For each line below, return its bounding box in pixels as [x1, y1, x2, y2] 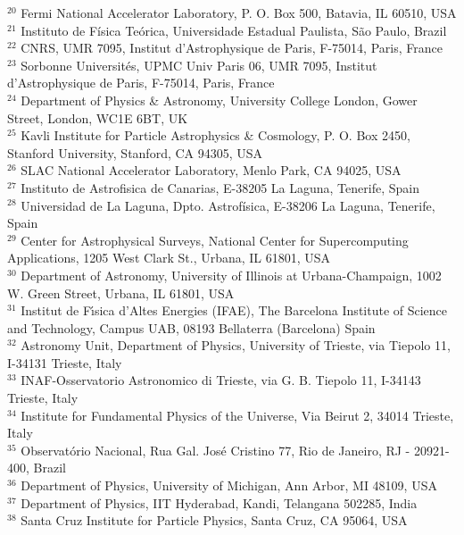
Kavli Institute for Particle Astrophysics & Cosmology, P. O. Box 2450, [21, 126, 410, 145]
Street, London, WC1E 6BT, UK [7, 108, 188, 127]
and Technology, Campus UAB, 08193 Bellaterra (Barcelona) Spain [7, 318, 376, 337]
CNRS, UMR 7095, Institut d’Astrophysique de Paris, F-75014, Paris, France [21, 38, 443, 57]
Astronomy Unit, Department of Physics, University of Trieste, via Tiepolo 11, [21, 336, 451, 355]
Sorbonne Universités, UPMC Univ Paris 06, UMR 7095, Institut [21, 55, 377, 74]
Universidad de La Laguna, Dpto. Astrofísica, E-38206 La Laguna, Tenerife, [21, 196, 435, 214]
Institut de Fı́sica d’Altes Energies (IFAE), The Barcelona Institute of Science [21, 301, 448, 320]
